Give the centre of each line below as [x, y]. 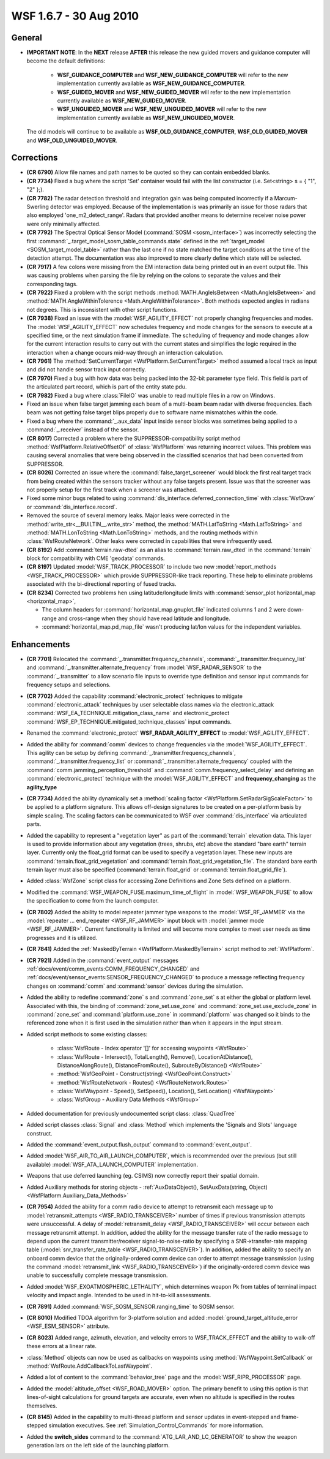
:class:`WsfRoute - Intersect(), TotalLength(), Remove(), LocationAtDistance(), [155, 1056]
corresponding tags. [52, 284]
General [27, 38]
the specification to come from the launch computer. [93, 901]
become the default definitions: [66, 61]
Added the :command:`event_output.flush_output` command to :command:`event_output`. [139, 1145]
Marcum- [286, 198]
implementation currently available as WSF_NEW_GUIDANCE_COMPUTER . [152, 83]
